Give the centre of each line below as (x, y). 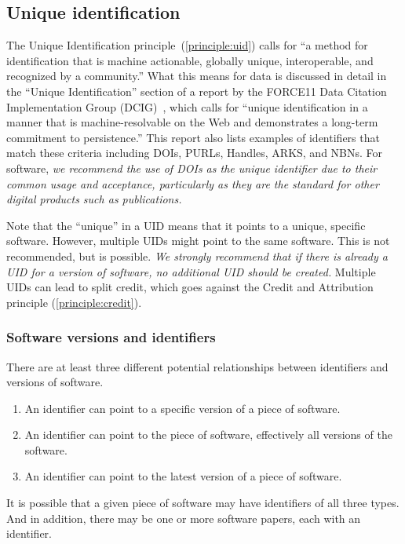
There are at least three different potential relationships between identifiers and (197, 366)
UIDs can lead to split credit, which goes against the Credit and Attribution (190, 287)
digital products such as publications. (94, 199)
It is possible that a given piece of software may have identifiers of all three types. (203, 503)
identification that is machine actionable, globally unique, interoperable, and (190, 60)
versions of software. (55, 382)
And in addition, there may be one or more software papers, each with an (184, 518)
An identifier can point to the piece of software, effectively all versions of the (208, 434)
